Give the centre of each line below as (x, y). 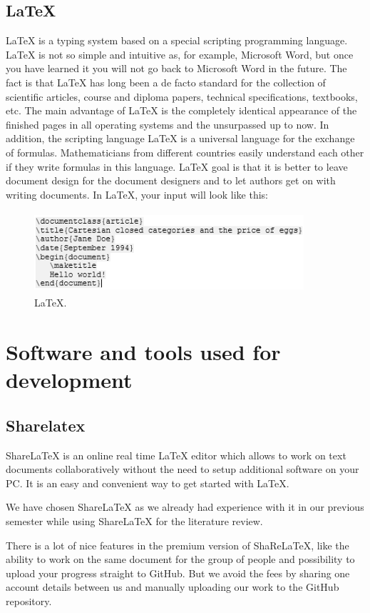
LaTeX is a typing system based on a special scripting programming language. (177, 40)
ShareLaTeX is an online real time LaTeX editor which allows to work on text (176, 455)
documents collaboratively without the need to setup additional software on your (183, 469)
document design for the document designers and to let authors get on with (171, 180)
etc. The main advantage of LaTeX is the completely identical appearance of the (181, 110)
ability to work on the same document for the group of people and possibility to (180, 559)
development (69, 380)
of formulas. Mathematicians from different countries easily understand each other (185, 152)
